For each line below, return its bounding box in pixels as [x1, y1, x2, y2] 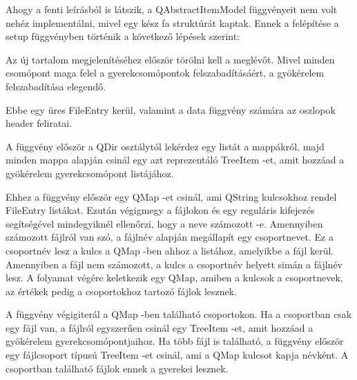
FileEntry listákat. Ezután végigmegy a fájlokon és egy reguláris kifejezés [6, 203, 315, 217]
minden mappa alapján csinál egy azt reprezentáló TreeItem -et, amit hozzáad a [6, 152, 345, 167]
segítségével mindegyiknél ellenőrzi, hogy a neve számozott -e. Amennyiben [6, 216, 323, 230]
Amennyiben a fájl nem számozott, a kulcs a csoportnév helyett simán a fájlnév [6, 257, 342, 271]
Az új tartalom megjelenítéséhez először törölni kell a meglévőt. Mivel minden [6, 52, 335, 66]
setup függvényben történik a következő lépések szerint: [6, 29, 240, 43]
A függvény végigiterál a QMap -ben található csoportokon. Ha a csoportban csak [6, 307, 352, 321]
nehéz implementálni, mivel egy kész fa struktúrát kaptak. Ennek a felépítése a [6, 15, 339, 30]
